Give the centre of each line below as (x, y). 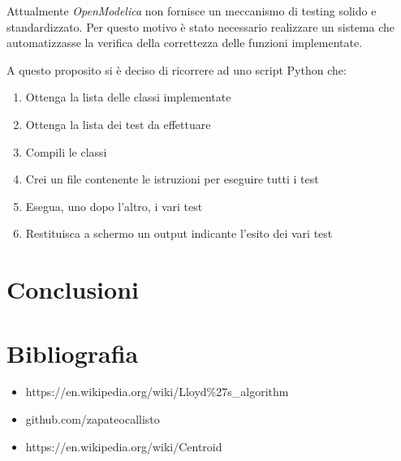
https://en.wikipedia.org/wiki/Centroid (124, 446)
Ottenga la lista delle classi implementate (128, 97)
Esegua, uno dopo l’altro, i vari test (114, 206)
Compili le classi (66, 151)
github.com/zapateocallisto (93, 419)
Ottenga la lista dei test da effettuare (118, 124)
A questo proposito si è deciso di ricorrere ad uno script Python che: (177, 69)
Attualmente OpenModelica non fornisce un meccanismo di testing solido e (192, 11)
